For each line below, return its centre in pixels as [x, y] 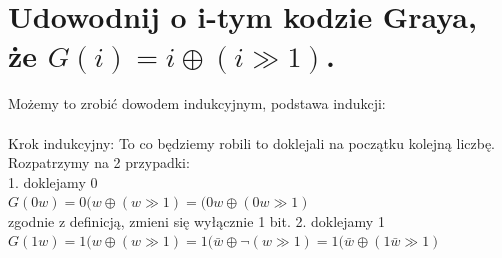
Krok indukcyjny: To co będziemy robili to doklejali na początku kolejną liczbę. [252, 142]
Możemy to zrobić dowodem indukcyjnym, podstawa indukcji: [197, 103]
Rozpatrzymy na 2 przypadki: [99, 162]
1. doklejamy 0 [53, 181]
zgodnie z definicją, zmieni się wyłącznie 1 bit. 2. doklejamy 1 [196, 220]
